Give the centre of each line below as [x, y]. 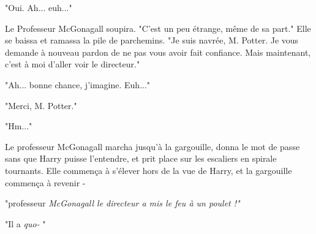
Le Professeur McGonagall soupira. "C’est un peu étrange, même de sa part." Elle [158, 28]
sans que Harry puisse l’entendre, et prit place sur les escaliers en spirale [141, 158]
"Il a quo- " [25, 223]
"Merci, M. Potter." [41, 105]
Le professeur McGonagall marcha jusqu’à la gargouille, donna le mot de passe [152, 146]
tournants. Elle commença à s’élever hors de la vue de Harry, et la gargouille [149, 170]
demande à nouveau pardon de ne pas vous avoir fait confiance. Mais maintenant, [158, 52]
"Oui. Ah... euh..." [39, 7]
